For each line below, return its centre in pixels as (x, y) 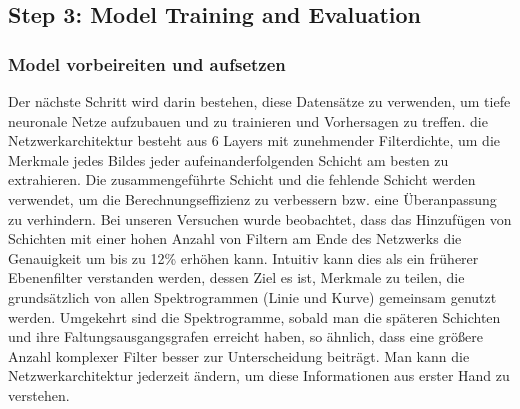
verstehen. (39, 394)
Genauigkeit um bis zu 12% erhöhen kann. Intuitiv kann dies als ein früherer (243, 257)
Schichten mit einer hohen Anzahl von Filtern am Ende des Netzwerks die (235, 238)
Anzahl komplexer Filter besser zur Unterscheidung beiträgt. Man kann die (239, 355)
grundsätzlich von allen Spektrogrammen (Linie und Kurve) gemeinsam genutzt (252, 296)
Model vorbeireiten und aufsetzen (147, 63)
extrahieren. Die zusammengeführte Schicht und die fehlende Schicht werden (242, 179)
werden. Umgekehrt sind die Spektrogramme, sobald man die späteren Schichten (254, 316)
